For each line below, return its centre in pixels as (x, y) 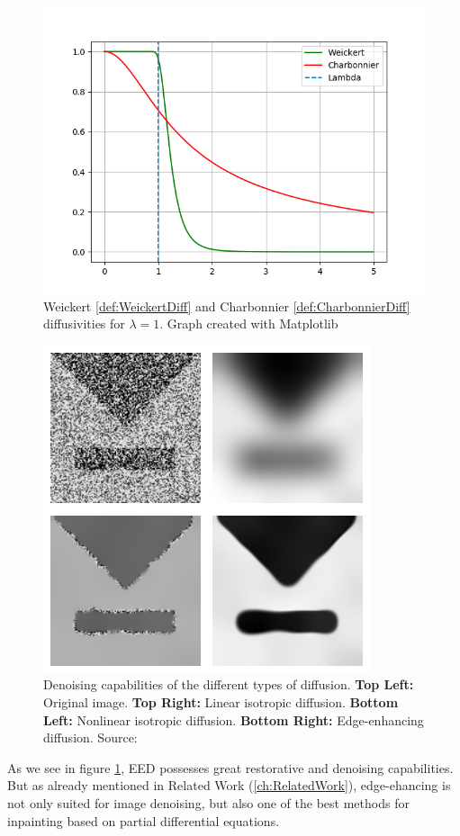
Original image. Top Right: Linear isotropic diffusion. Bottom (221, 701)
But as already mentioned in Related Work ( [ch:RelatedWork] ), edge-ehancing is (229, 785)
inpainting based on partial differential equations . (144, 820)
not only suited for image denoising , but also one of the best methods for (208, 802)
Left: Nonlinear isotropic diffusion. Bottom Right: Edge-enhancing (234, 719)
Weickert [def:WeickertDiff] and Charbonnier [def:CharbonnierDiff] (227, 306)
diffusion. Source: (90, 737)
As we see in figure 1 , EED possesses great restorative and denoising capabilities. (230, 767)
